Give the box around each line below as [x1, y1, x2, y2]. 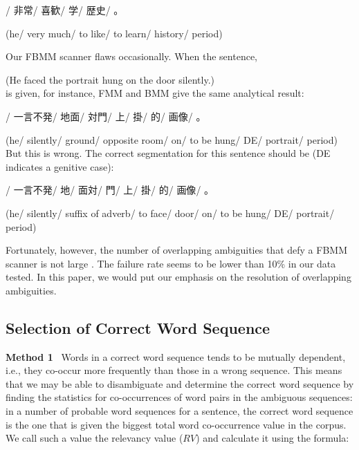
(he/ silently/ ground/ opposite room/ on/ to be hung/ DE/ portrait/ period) [6, 132, 338, 147]
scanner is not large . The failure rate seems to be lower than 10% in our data [6, 256, 336, 270]
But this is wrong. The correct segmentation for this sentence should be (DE [6, 146, 331, 160]
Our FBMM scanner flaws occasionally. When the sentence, [6, 49, 257, 64]
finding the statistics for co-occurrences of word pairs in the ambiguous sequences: [6, 390, 353, 404]
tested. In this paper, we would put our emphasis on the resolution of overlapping [6, 270, 351, 284]
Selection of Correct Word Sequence [6, 317, 270, 338]
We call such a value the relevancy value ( [6, 431, 183, 445]
